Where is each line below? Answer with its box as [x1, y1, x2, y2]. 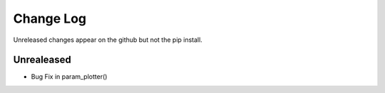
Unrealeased [13, 54, 71, 66]
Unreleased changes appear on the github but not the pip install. [13, 35, 202, 44]
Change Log [13, 11, 87, 26]
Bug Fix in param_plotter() [31, 72, 108, 81]
